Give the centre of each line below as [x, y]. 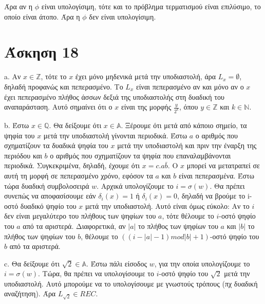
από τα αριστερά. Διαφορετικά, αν [74, 226]
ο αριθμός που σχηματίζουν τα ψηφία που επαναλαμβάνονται [140, 155]
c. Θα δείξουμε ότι [32, 263]
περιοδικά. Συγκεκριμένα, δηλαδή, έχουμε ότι [72, 165]
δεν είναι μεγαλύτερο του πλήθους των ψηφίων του [80, 216]
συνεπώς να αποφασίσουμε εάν [50, 196]
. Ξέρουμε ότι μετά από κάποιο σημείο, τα [184, 125]
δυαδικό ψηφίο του [48, 205]
